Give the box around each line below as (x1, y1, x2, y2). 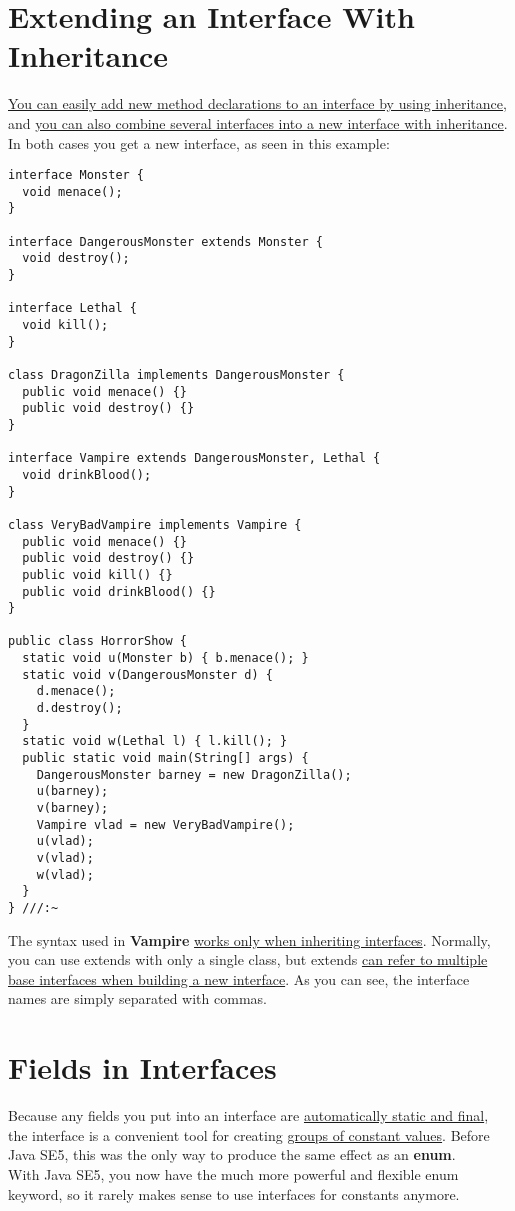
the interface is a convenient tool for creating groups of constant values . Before (8, 1124, 490, 1145)
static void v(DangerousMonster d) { (22, 667, 273, 682)
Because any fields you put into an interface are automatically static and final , (8, 1105, 489, 1126)
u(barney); (36, 784, 109, 799)
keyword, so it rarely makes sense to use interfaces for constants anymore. (8, 1183, 460, 1204)
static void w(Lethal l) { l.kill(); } (22, 734, 288, 749)
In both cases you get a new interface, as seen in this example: (8, 132, 390, 153)
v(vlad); (36, 851, 94, 865)
